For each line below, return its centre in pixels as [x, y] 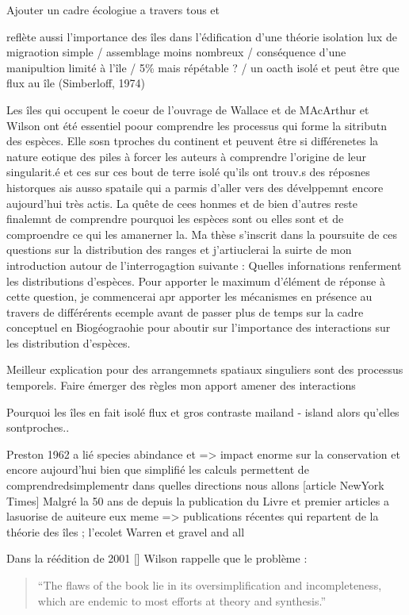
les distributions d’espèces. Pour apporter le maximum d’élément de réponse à [196, 281]
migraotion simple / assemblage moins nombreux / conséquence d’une [176, 52]
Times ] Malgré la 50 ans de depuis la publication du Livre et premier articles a [198, 500]
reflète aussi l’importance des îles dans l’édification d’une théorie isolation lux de [202, 36]
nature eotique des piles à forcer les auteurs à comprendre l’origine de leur [187, 156]
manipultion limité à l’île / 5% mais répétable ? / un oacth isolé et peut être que [203, 67]
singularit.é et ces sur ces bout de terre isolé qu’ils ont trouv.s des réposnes [188, 172]
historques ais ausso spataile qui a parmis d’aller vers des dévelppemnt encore [195, 187]
